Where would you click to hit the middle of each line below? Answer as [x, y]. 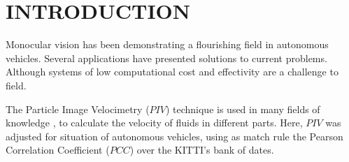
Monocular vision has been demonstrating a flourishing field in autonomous [167, 44]
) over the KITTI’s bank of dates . [202, 150]
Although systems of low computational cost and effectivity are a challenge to [172, 72]
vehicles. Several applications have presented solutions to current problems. [166, 58]
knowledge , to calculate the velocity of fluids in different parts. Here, [154, 123]
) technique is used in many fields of [243, 109]
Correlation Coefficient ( [58, 150]
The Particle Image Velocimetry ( [78, 109]
